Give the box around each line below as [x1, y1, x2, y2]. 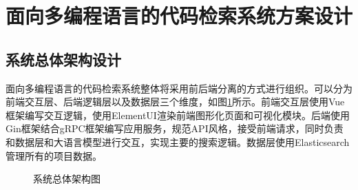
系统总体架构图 [33, 171, 101, 186]
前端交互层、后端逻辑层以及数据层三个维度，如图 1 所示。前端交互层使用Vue [6, 94, 345, 109]
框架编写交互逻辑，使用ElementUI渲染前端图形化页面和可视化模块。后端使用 [6, 107, 350, 122]
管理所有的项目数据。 [6, 148, 102, 162]
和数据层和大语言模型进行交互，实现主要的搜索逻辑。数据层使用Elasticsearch [6, 134, 350, 149]
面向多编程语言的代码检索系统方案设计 [6, 1, 353, 30]
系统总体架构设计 [6, 48, 121, 70]
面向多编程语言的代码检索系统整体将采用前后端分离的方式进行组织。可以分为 [6, 81, 352, 95]
